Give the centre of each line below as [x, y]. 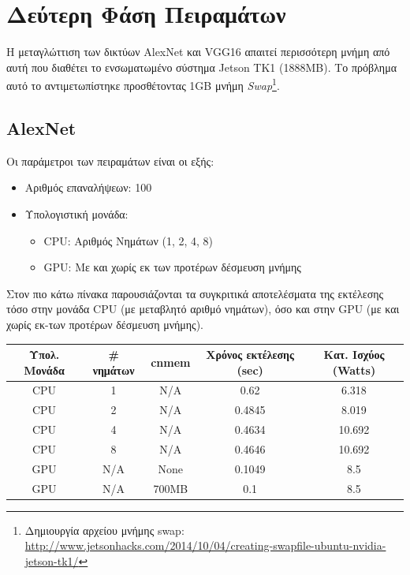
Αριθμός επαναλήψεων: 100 [88, 187]
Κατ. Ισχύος [354, 355]
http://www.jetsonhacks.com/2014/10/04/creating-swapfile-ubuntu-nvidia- [205, 545]
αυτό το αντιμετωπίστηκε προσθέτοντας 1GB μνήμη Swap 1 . [143, 84]
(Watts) [354, 370]
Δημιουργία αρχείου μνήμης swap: [104, 530]
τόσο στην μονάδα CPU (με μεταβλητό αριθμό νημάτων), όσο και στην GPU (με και [203, 309]
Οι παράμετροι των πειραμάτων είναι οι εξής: [110, 161]
